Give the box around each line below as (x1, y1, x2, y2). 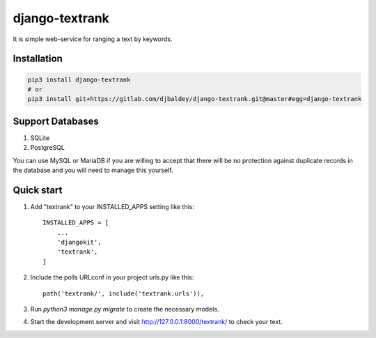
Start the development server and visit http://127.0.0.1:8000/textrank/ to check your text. (30, 318, 283, 326)
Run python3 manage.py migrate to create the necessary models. (30, 305, 219, 314)
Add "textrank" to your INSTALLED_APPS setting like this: (30, 202, 195, 210)
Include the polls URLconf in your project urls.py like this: (30, 273, 194, 282)
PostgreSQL (30, 144, 65, 152)
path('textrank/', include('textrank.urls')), (42, 289, 205, 298)
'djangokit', (56, 238, 102, 247)
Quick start (13, 184, 63, 196)
